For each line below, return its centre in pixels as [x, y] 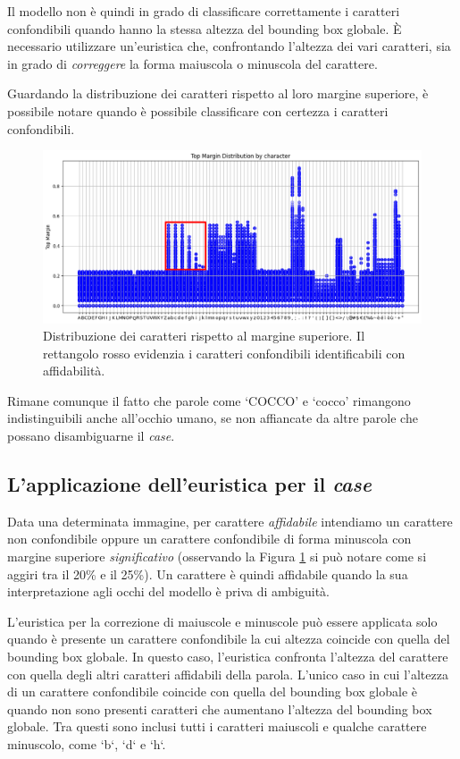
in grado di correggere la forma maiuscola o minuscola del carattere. [192, 63]
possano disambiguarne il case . [91, 436]
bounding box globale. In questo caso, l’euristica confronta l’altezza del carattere [228, 657]
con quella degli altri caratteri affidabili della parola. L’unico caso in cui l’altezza [228, 674]
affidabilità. [74, 371]
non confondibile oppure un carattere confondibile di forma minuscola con [209, 539]
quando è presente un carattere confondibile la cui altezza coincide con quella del [229, 639]
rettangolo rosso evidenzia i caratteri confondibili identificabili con [224, 353]
